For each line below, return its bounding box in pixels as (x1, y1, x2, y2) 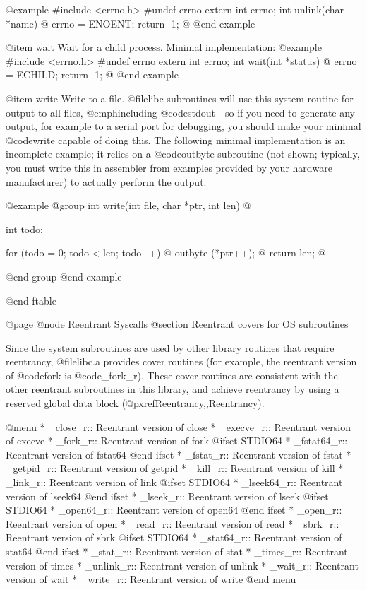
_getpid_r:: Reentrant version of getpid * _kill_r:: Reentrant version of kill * (6, 461, 344, 476)
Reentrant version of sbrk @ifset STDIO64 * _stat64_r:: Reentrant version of (6, 530, 342, 545)
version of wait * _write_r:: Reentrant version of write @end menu (6, 572, 296, 586)
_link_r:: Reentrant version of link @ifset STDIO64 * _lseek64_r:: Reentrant (6, 475, 343, 490)
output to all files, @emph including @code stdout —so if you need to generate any (6, 105, 355, 119)
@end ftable (6, 293, 56, 307)
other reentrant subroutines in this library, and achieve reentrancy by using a (6, 382, 339, 396)
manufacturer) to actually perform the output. (6, 174, 207, 189)
